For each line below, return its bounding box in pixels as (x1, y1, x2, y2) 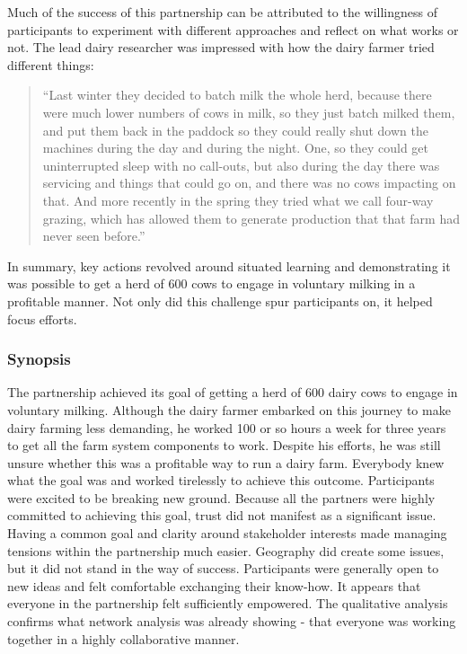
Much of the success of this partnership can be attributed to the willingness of (7, 3, 437, 21)
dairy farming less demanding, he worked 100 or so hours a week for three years (7, 418, 446, 437)
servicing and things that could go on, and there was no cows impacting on (42, 173, 456, 192)
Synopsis (7, 348, 71, 370)
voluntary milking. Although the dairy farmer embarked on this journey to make (7, 400, 451, 419)
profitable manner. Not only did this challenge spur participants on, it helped (7, 291, 433, 310)
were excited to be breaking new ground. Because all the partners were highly (7, 488, 436, 507)
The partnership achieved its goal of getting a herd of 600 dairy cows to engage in (7, 383, 458, 402)
